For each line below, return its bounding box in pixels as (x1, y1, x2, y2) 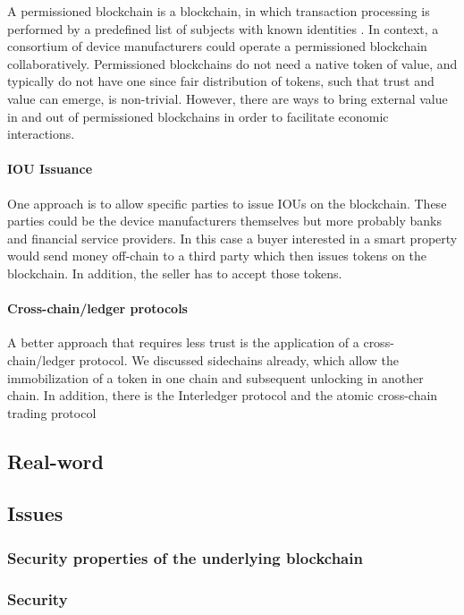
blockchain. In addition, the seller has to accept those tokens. (7, 263, 342, 282)
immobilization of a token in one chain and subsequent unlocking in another (7, 368, 424, 387)
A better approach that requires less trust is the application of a (7, 333, 359, 352)
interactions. (7, 124, 75, 143)
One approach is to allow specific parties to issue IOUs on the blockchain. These (7, 193, 447, 212)
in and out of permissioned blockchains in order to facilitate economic (7, 107, 389, 125)
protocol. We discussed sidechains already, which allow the (79, 350, 400, 369)
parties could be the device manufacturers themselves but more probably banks (7, 211, 442, 230)
